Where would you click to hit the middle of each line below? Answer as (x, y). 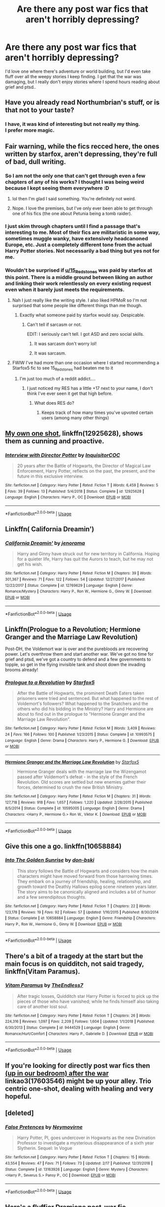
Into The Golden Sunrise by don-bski (50, 860)
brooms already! (22, 669)
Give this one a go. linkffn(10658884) (63, 846)
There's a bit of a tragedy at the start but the (74, 956)
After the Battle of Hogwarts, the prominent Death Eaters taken (81, 693)
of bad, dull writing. (36, 162)
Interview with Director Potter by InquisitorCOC (63, 455)
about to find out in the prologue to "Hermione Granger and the (81, 714)
